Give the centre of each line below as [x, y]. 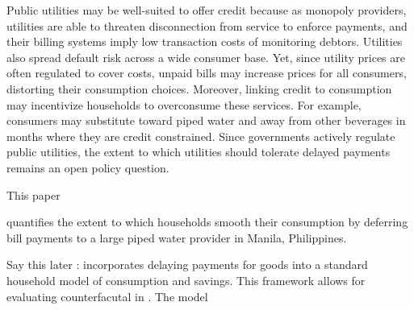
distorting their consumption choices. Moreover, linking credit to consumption [199, 88]
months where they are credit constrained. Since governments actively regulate [201, 136]
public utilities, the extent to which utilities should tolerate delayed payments [199, 152]
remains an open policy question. [88, 167]
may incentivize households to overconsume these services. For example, [184, 104]
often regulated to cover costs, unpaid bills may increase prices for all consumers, [207, 73]
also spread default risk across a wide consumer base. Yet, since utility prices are [206, 57]
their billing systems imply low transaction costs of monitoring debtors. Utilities [205, 41]
